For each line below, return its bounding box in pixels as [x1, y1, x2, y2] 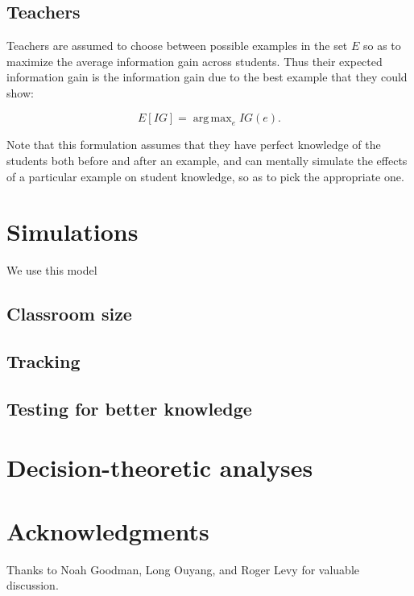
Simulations [6, 215, 139, 248]
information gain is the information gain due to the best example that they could [6, 68, 408, 85]
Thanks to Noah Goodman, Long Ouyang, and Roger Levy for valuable [6, 561, 359, 577]
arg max [193, 112, 232, 124]
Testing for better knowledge [6, 395, 252, 420]
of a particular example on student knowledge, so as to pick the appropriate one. [6, 168, 404, 184]
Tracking [6, 349, 81, 374]
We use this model [6, 262, 97, 279]
